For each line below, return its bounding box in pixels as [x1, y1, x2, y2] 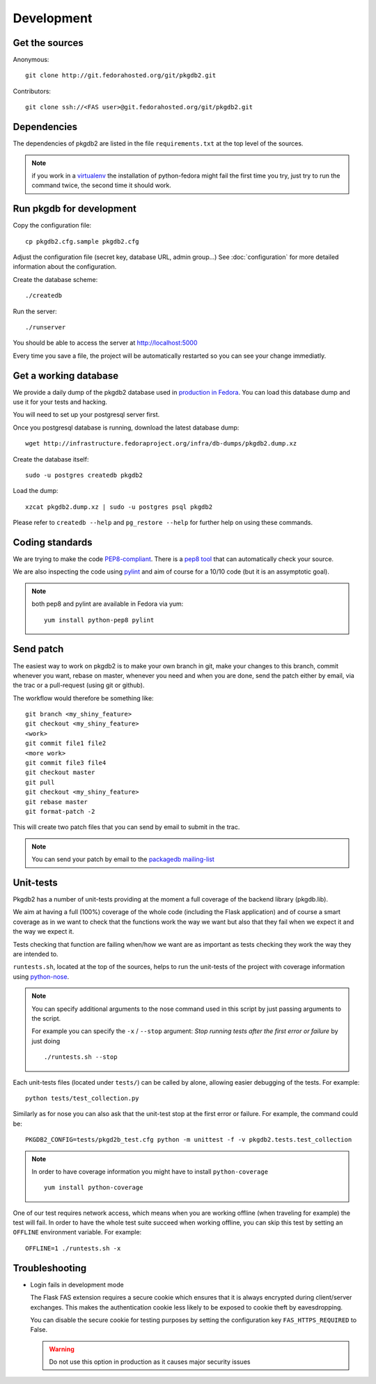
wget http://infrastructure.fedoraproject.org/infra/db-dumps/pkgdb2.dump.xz [25, 439, 297, 448]
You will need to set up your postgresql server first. [13, 411, 160, 419]
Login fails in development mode [30, 1280, 125, 1289]
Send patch [13, 643, 64, 655]
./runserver [25, 323, 66, 331]
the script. [31, 1014, 61, 1023]
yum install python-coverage [44, 1184, 143, 1192]
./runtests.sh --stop [44, 1053, 118, 1061]
